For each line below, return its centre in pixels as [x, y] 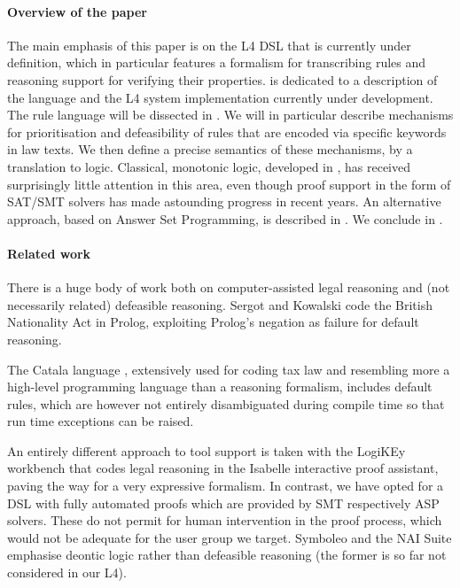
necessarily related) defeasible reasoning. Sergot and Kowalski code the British [220, 304]
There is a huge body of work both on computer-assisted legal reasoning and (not [229, 287]
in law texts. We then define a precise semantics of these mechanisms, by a [210, 149]
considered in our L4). [67, 573]
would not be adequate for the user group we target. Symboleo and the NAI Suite [230, 537]
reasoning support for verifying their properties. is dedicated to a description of [222, 79]
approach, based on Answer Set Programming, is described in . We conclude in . [225, 218]
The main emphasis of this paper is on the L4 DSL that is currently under [209, 45]
